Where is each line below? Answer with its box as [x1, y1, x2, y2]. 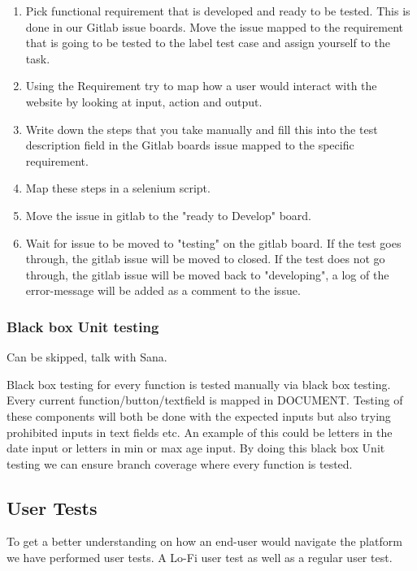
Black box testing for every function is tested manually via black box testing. [7, 375, 391, 392]
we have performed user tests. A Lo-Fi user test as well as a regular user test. [7, 549, 393, 566]
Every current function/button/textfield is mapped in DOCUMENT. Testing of [7, 391, 403, 409]
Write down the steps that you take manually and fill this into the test [25, 120, 378, 137]
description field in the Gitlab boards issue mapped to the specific [25, 136, 354, 154]
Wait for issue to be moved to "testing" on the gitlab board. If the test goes [25, 234, 402, 251]
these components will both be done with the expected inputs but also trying [7, 407, 391, 424]
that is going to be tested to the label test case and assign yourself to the [25, 34, 390, 51]
